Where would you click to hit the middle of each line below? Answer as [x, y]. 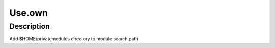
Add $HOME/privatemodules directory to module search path [74, 39]
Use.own [29, 13]
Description [30, 26]
